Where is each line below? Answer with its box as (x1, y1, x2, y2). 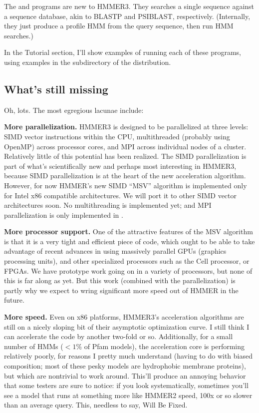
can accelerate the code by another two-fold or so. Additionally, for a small (4, 331, 233, 342)
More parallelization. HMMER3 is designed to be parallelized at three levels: (4, 121, 249, 132)
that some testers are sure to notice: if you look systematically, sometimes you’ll (4, 380, 249, 391)
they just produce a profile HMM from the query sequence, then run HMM (4, 20, 234, 31)
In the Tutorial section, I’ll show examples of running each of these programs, (4, 47, 241, 57)
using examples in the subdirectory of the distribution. (4, 56, 171, 67)
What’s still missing (4, 81, 108, 96)
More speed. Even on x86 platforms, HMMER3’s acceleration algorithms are (4, 312, 244, 322)
